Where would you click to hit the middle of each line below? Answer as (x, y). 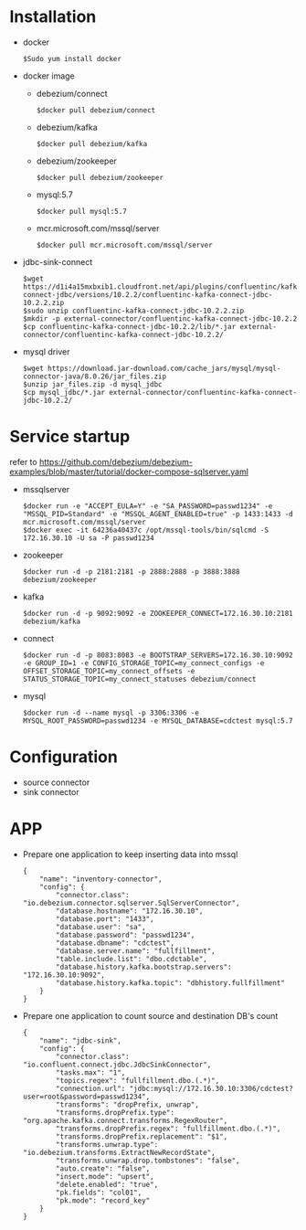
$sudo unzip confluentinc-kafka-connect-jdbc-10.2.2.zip (133, 311)
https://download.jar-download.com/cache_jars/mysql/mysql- (164, 368)
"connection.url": (91, 1088)
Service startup (70, 437)
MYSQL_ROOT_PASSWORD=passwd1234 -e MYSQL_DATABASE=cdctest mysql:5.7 (158, 721)
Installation (53, 17)
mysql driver (46, 351)
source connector (56, 782)
